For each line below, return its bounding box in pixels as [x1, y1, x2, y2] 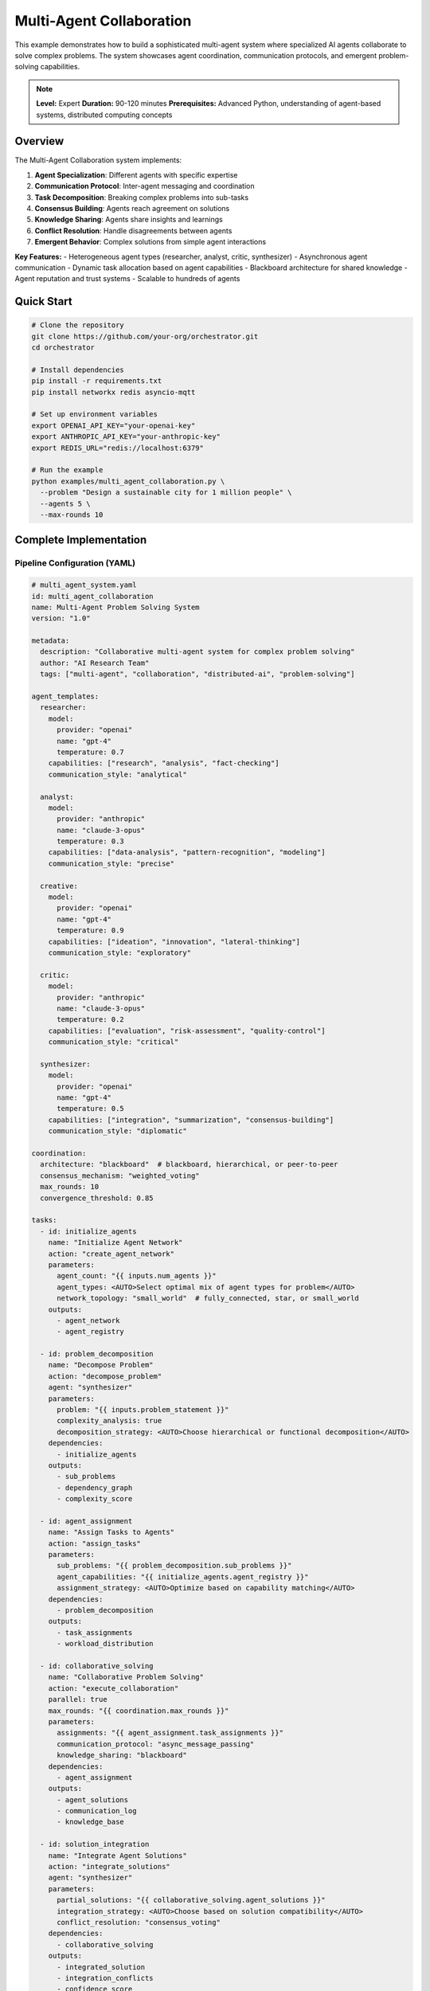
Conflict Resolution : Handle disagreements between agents [34, 225, 233, 235]
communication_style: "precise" [48, 859, 175, 868]
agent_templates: [31, 692, 100, 701]
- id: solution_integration [40, 1840, 150, 1849]
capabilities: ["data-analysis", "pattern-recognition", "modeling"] [48, 848, 326, 857]
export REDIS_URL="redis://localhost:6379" [31, 443, 205, 452]
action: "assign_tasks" [48, 1539, 141, 1548]
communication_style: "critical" [48, 1038, 179, 1046]
